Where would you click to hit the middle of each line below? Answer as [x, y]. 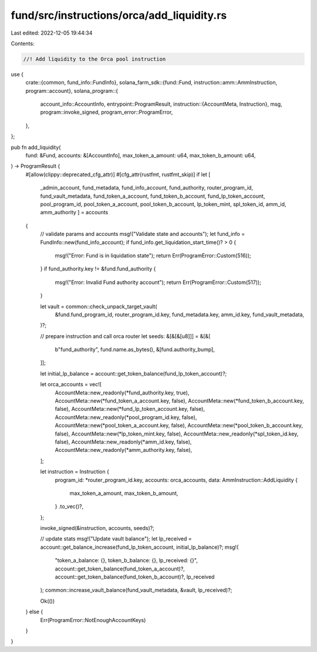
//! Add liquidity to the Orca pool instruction [95, 59]
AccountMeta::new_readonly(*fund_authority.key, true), [122, 393]
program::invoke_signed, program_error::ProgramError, [107, 112]
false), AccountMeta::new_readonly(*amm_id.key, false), [123, 442]
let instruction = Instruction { [75, 472]
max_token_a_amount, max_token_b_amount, [124, 493]
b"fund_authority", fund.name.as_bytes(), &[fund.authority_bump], [135, 350]
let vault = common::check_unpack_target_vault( [99, 306]
